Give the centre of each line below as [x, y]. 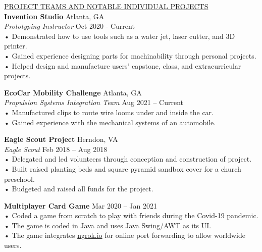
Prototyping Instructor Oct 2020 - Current [69, 26]
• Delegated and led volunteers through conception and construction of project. [128, 159]
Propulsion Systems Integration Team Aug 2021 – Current [94, 102]
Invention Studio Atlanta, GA [54, 16]
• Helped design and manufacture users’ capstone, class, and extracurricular [123, 65]
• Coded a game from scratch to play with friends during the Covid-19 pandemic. [131, 215]
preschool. [19, 179]
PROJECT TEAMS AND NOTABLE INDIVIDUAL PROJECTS [106, 6]
